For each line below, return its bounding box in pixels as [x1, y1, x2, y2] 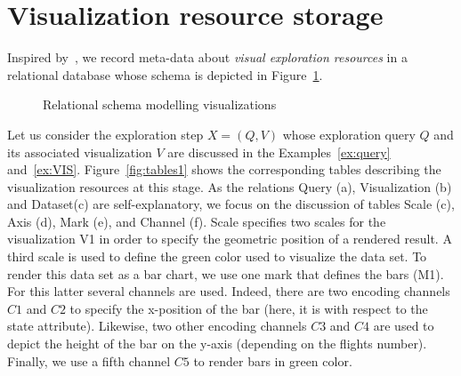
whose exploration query [282, 124, 416, 143]
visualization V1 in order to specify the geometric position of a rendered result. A [7, 229, 452, 248]
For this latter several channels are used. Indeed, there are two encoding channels [7, 282, 450, 300]
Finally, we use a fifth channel [7, 351, 171, 370]
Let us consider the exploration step [7, 124, 204, 143]
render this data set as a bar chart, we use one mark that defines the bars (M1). [7, 264, 444, 283]
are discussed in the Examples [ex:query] [167, 142, 391, 161]
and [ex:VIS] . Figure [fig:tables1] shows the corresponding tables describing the [7, 160, 441, 179]
